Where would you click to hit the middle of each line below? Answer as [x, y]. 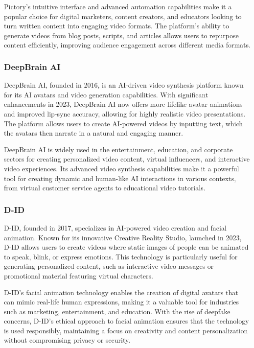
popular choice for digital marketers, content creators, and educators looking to [123, 16]
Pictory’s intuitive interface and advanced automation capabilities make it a [118, 6]
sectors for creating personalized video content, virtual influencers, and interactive [127, 159]
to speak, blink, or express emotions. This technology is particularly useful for [121, 256]
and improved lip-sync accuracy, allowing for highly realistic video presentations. [125, 113]
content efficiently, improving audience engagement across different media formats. [127, 45]
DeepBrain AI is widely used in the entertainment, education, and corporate [118, 149]
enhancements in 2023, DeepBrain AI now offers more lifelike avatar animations [123, 104]
